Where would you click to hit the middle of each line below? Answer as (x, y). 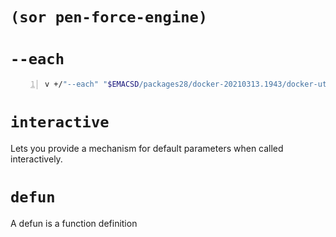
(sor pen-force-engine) (109, 17)
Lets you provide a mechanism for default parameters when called (147, 148)
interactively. (36, 159)
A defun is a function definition (74, 223)
